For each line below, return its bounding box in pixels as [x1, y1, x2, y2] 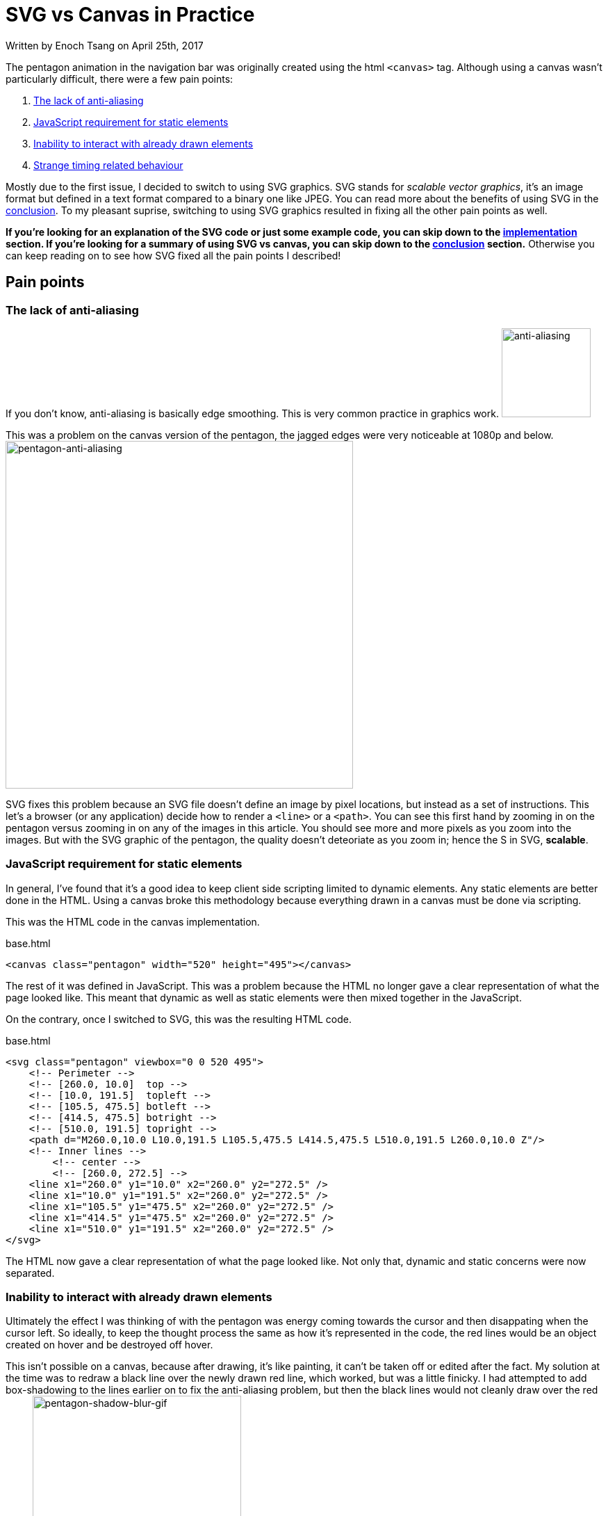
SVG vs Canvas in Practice [6, 3, 255, 26]
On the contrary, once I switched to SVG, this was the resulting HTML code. [6, 1013, 352, 1025]
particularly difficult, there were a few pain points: [6, 72, 233, 85]
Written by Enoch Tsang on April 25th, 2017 [6, 39, 204, 51]
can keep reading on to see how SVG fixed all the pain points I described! [6, 249, 341, 261]
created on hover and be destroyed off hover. [6, 1339, 213, 1351]
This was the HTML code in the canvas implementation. [6, 915, 260, 928]
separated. [6, 1266, 55, 1279]
